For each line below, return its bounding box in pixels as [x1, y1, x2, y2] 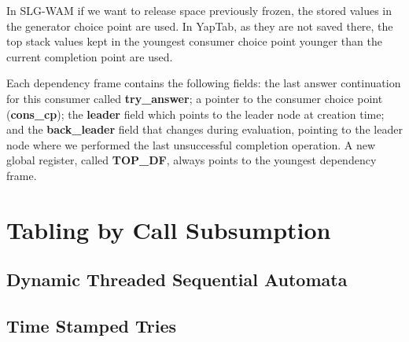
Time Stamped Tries [6, 314, 177, 338]
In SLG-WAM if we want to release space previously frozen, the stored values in [6, 2, 392, 18]
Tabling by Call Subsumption [6, 213, 331, 245]
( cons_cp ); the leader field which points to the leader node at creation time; [6, 105, 385, 122]
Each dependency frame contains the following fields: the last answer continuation [6, 75, 401, 91]
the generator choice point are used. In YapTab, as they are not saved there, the [6, 17, 393, 34]
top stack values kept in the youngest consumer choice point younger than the [6, 33, 382, 50]
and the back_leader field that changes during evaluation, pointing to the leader [6, 121, 403, 138]
